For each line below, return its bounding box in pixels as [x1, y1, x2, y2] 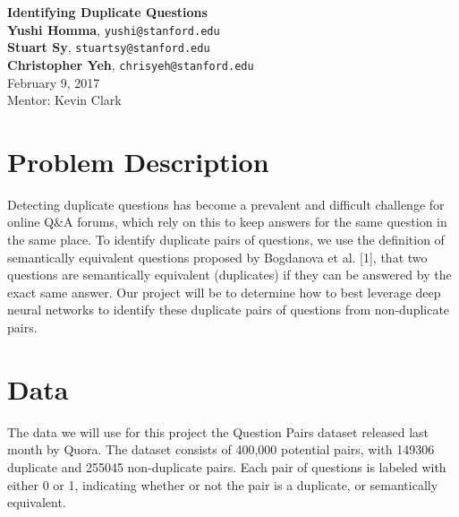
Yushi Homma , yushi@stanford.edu [7, 20, 220, 39]
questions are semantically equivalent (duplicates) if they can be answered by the [7, 265, 452, 284]
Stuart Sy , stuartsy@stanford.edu [7, 38, 210, 56]
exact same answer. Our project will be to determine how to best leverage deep [7, 282, 441, 301]
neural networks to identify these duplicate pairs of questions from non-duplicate [7, 300, 450, 319]
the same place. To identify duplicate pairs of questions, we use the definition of [7, 230, 445, 249]
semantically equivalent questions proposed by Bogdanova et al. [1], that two [7, 247, 428, 266]
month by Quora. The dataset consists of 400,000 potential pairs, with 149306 [7, 440, 435, 459]
